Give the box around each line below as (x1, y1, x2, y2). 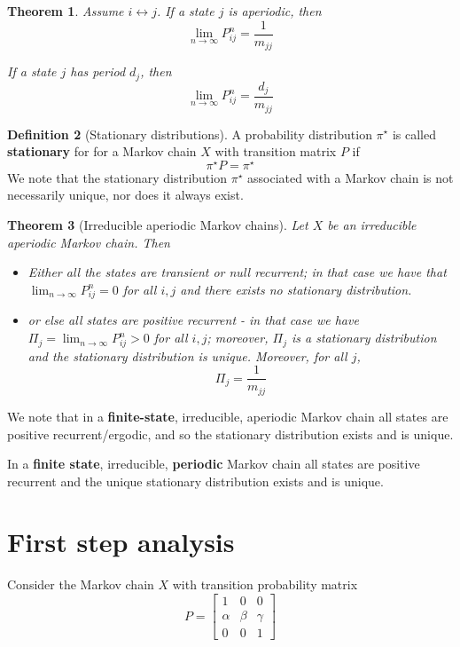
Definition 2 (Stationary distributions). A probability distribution (7, 124, 372, 143)
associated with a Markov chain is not (247, 168, 454, 186)
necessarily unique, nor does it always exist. (7, 185, 244, 204)
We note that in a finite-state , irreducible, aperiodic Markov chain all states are (7, 406, 448, 425)
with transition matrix (214, 142, 337, 161)
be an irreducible (327, 215, 417, 233)
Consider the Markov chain (7, 575, 154, 594)
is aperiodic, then (228, 2, 322, 20)
